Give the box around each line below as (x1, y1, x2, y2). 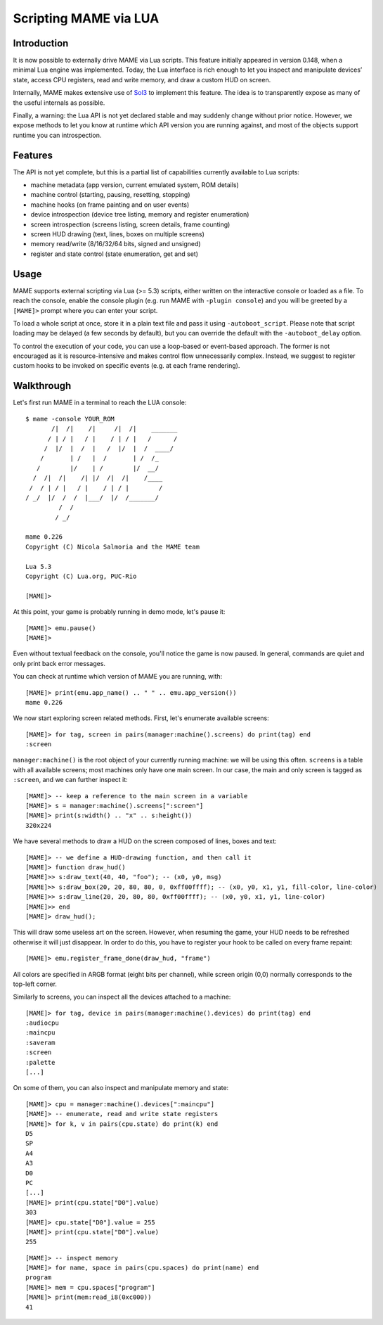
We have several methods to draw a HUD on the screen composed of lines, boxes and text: (13, 837, 277, 845)
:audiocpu (25, 1019, 59, 1027)
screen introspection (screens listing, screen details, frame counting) (30, 220, 231, 229)
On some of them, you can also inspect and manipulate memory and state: (13, 1084, 229, 1092)
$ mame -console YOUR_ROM (25, 415, 115, 423)
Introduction (13, 37, 69, 49)
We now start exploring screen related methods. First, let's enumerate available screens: (13, 714, 270, 722)
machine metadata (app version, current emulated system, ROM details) (30, 181, 239, 189)
